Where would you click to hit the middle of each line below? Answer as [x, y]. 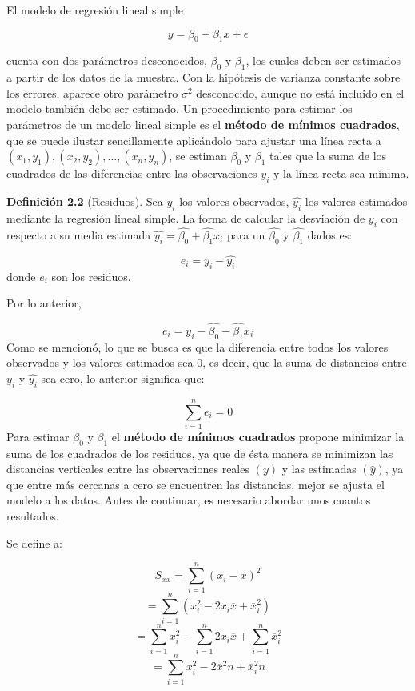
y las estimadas [319, 469]
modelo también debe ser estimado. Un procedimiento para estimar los [180, 108]
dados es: [330, 234]
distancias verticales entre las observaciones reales [128, 469]
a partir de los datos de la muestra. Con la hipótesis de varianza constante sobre [204, 77]
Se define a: [34, 542]
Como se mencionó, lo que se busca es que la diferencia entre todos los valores [198, 346]
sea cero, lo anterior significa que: [123, 378]
